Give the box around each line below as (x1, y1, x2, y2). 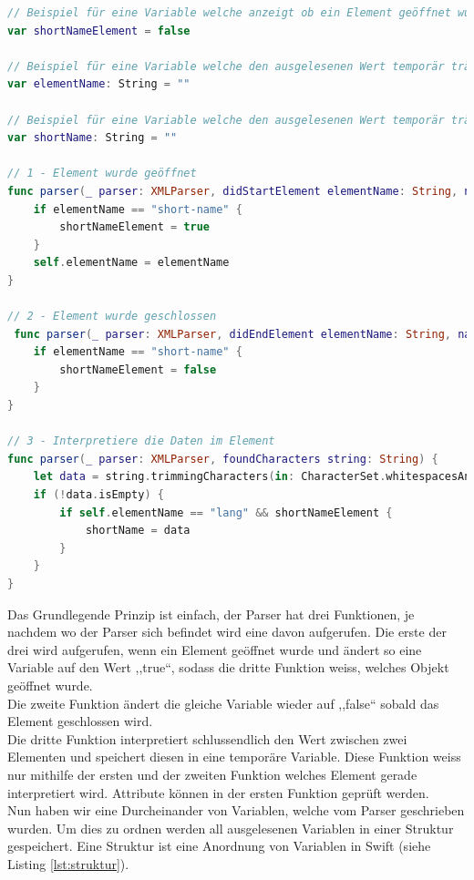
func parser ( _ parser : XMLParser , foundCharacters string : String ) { (7, 452, 438, 466)
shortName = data (85, 524, 191, 537)
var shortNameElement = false (7, 24, 191, 37)
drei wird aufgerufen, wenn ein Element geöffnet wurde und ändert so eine (7, 640, 422, 659)
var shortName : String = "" (7, 131, 178, 145)
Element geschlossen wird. (7, 711, 153, 731)
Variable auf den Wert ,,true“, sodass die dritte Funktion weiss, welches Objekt (7, 658, 449, 677)
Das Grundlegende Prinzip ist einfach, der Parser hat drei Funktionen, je (7, 604, 415, 623)
